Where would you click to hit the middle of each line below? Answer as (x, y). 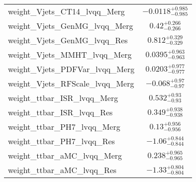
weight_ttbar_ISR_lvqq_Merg (63, 98)
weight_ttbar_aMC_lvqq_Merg (65, 155)
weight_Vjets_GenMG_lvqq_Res (68, 40)
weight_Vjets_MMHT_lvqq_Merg (70, 54)
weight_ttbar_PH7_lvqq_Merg (64, 127)
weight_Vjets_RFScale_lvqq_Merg (71, 83)
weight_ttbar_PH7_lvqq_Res (61, 141)
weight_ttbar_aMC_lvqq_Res (62, 170)
